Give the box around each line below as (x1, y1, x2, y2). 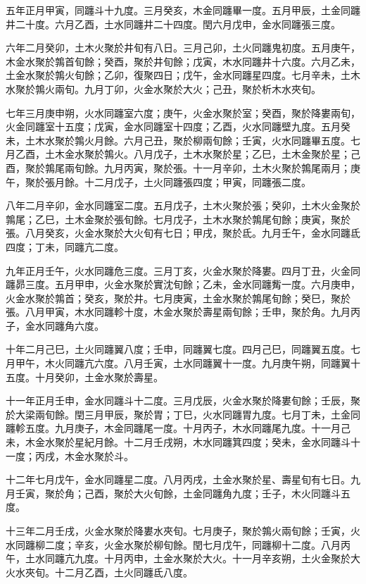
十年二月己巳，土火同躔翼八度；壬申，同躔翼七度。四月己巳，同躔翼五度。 (6, 342, 351, 356)
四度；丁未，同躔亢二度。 (6, 239, 124, 254)
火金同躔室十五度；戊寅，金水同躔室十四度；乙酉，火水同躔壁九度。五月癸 (6, 119, 351, 134)
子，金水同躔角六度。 (6, 318, 104, 333)
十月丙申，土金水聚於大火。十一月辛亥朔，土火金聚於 (103, 551, 351, 566)
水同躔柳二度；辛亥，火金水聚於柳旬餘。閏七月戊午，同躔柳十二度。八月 (6, 537, 341, 552)
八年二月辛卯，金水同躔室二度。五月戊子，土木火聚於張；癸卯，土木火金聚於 (6, 198, 360, 213)
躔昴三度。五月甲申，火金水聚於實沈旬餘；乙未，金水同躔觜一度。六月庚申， (6, 277, 360, 292)
